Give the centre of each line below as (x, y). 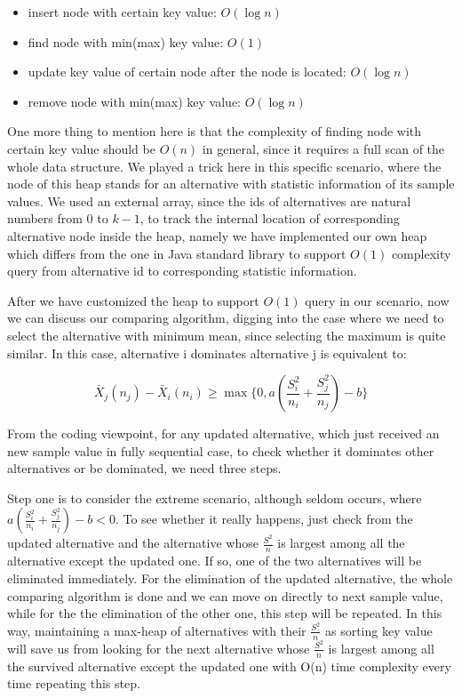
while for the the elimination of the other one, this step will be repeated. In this (225, 613)
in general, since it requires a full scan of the (323, 148)
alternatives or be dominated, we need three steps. (144, 468)
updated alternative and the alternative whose (133, 543)
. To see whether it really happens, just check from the (264, 519)
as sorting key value (378, 630)
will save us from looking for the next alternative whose (159, 648)
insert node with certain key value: (122, 12)
